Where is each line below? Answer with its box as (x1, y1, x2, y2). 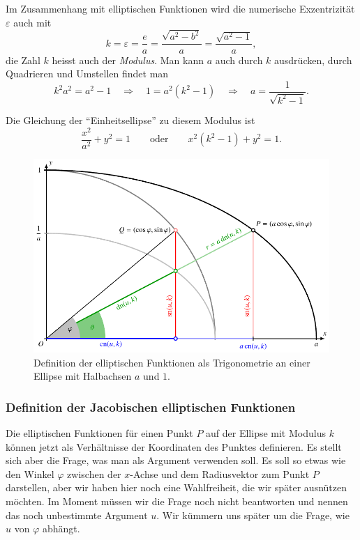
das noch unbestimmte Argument (6, 507, 148, 522)
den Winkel (6, 466, 54, 481)
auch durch (215, 52, 263, 67)
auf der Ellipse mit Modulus (206, 425, 326, 440)
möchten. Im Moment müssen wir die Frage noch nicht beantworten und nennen (6, 493, 348, 508)
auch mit (13, 15, 52, 29)
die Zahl (6, 52, 40, 67)
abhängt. (42, 521, 80, 536)
